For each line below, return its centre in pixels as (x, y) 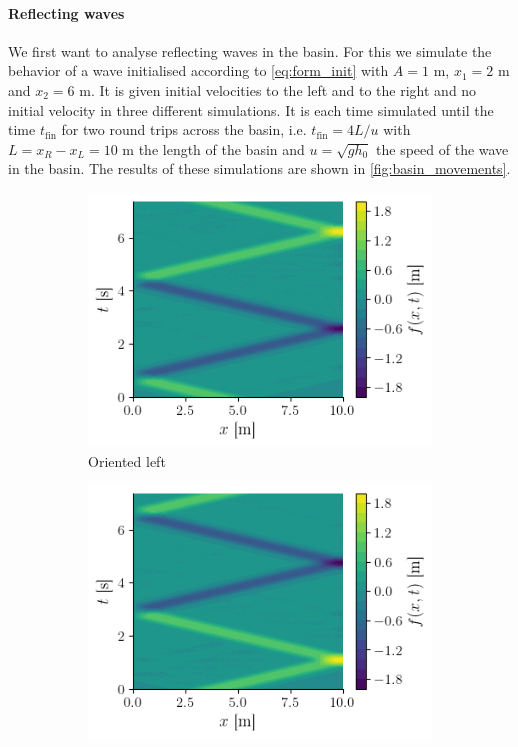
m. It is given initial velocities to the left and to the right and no (278, 89)
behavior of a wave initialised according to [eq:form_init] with (198, 70)
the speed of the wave (442, 148)
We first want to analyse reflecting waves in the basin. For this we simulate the (250, 50)
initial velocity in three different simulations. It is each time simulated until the (251, 109)
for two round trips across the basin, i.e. (184, 129)
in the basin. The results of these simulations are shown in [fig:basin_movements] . (259, 168)
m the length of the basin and (213, 148)
